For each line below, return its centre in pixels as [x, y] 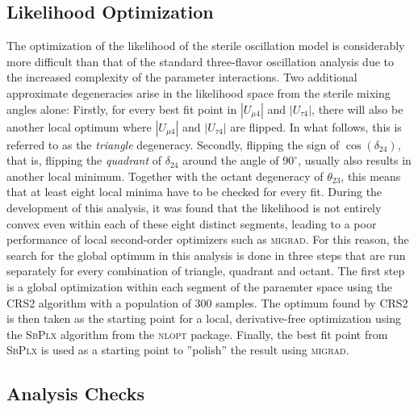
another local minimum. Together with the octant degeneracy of [165, 176]
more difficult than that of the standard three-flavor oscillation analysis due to [200, 61]
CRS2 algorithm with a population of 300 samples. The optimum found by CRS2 [207, 302]
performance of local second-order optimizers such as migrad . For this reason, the [208, 239]
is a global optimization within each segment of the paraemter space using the [199, 286]
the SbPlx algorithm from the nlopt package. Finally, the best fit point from [197, 334]
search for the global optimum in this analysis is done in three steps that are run [206, 255]
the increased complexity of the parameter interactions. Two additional [182, 77]
